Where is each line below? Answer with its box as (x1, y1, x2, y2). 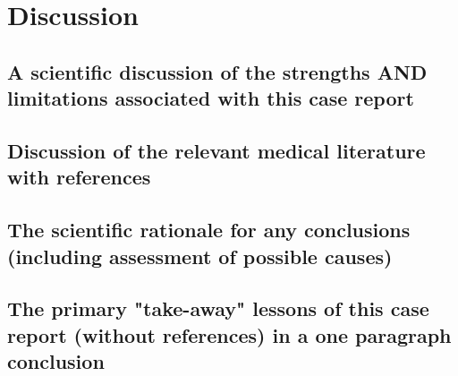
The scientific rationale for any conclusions (7, 216, 411, 244)
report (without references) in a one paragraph (7, 320, 452, 348)
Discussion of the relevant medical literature (7, 136, 426, 164)
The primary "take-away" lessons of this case (7, 295, 429, 322)
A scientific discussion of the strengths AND (7, 57, 428, 85)
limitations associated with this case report (7, 84, 414, 112)
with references (7, 163, 151, 191)
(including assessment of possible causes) (7, 242, 393, 269)
